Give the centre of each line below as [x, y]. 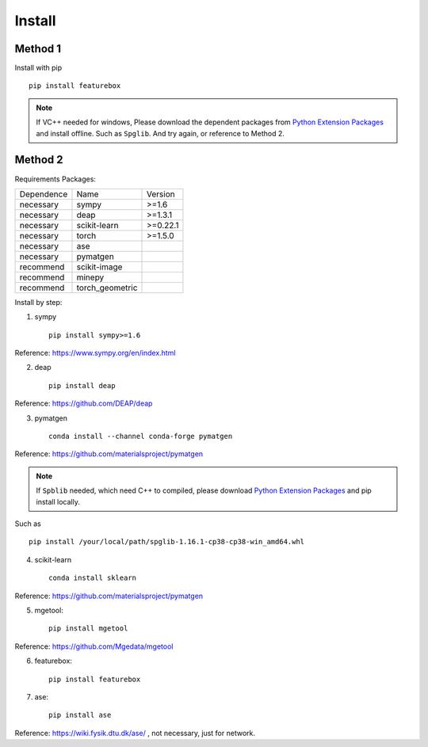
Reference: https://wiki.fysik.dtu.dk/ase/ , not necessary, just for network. [135, 733]
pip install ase [80, 715]
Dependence [44, 194]
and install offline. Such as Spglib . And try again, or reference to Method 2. [160, 133]
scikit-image [99, 267]
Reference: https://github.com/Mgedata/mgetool [94, 646]
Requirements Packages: [55, 179]
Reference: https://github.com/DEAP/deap [84, 403]
